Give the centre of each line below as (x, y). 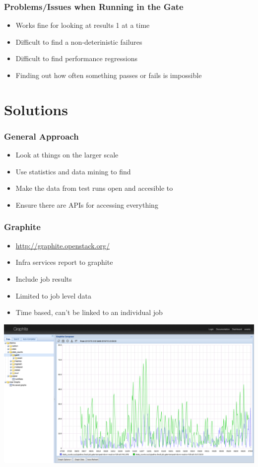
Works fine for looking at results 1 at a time (83, 25)
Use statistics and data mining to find (73, 171)
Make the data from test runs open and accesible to (94, 188)
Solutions (36, 109)
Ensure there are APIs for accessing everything (87, 204)
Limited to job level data (54, 295)
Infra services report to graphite (64, 262)
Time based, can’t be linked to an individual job (89, 312)
